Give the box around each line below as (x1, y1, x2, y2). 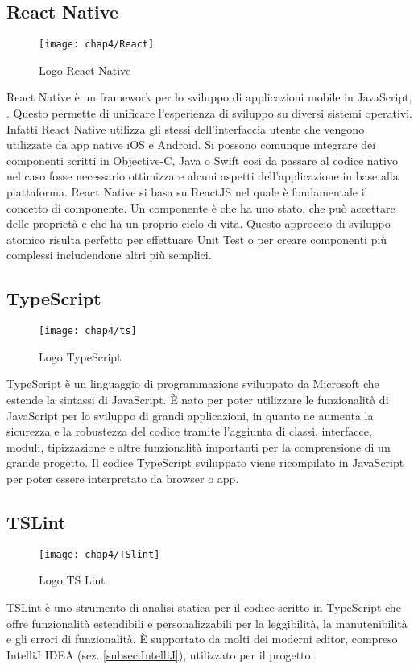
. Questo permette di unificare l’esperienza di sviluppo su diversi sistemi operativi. (6, 105, 412, 122)
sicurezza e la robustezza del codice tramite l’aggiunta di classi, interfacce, (6, 423, 372, 440)
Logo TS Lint (39, 572, 106, 588)
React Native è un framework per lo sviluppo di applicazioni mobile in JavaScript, (6, 89, 412, 105)
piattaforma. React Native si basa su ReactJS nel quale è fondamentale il (6, 184, 368, 200)
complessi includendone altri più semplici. (6, 246, 212, 263)
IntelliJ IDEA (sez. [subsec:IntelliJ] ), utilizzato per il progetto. (6, 646, 314, 663)
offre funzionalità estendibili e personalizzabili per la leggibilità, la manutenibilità (6, 614, 408, 631)
